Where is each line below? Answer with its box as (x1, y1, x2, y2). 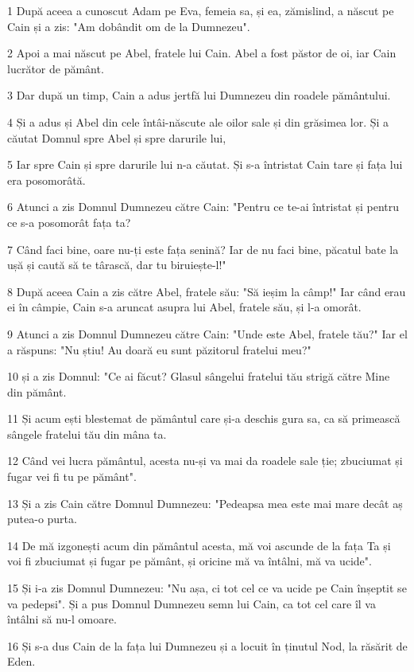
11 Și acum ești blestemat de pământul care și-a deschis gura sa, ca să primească (7, 410, 400, 427)
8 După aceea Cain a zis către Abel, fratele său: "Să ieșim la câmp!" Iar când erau (7, 283, 406, 299)
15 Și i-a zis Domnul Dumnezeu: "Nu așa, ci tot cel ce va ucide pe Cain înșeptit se (7, 580, 407, 596)
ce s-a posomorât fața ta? (7, 213, 131, 230)
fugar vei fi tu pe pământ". (7, 468, 137, 485)
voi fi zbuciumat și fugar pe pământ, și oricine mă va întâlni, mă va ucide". (7, 553, 372, 569)
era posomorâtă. (7, 171, 86, 188)
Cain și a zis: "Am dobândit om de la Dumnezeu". (7, 18, 250, 34)
